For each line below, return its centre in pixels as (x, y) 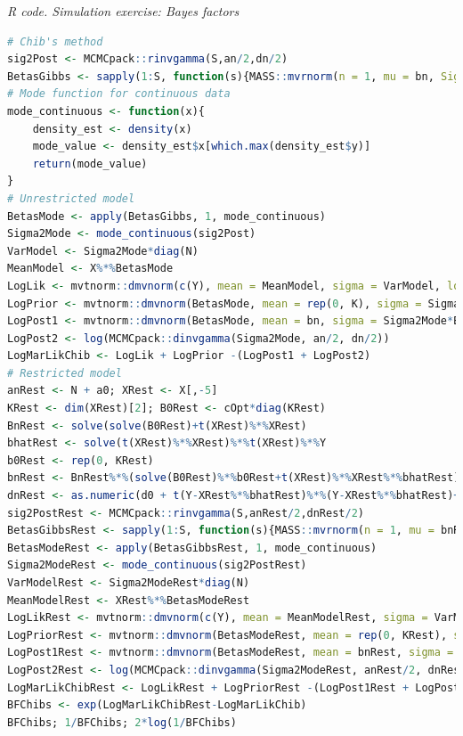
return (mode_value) (90, 164)
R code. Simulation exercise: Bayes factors (123, 11)
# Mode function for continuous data (119, 94)
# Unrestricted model (71, 198)
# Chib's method (55, 41)
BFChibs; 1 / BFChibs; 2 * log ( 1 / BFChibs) (122, 722)
